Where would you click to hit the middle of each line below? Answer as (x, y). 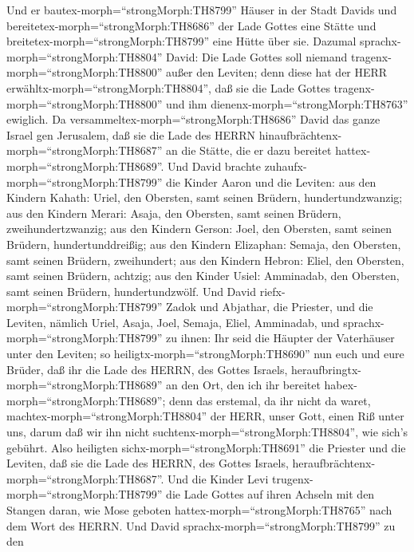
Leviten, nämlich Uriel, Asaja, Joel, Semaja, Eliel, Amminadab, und (173, 322)
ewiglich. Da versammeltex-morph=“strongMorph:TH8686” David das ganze (193, 119)
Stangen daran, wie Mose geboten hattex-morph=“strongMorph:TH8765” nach (199, 510)
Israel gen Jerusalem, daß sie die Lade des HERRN (131, 134)
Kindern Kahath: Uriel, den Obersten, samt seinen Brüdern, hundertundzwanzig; (205, 197)
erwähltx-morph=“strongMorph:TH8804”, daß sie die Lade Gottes (168, 87)
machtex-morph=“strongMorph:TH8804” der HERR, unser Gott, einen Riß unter (205, 416)
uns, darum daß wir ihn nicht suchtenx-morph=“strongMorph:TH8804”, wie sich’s (207, 432)
